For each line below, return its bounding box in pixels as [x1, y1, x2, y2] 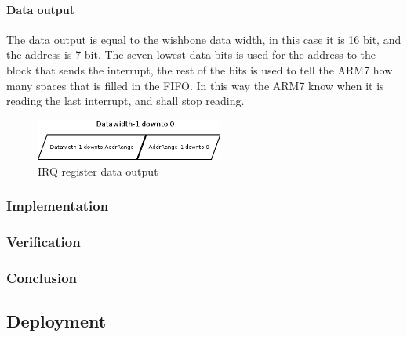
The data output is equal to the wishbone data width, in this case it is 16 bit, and [6, 31, 402, 47]
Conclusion [6, 267, 77, 287]
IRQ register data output [38, 162, 158, 179]
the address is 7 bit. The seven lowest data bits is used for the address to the [6, 46, 376, 63]
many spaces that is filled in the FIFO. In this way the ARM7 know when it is [6, 77, 384, 93]
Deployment [6, 309, 107, 333]
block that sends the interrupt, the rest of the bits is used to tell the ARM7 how [6, 61, 393, 78]
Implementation [6, 196, 109, 216]
